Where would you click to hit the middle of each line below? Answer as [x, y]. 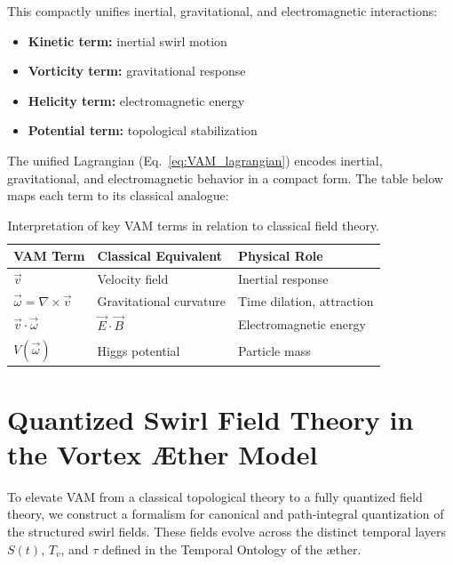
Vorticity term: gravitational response [137, 71]
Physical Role [281, 256]
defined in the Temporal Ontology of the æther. [232, 549]
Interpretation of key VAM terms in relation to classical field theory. [194, 225]
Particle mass [274, 350]
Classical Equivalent [159, 256]
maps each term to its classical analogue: [118, 195]
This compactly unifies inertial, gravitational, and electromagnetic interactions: [223, 11]
